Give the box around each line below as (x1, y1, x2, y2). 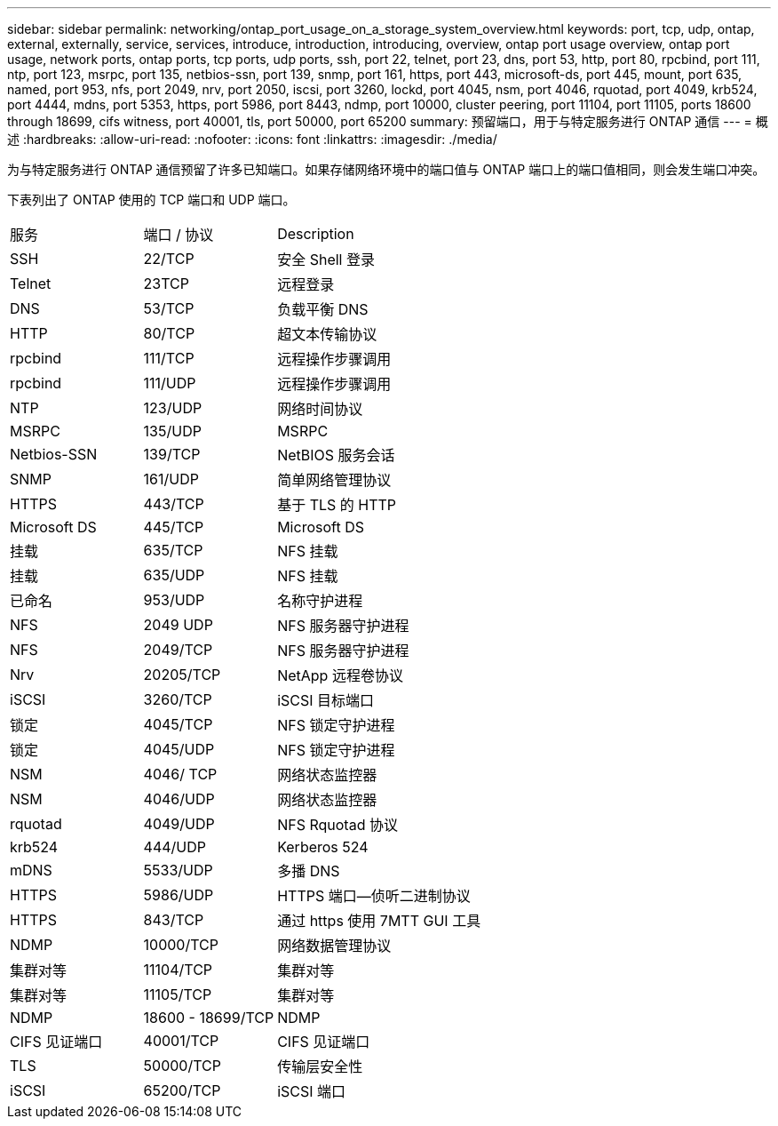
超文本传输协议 (277, 325, 377, 343)
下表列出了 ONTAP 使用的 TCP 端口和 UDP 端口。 (7, 192, 296, 207)
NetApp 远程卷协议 (277, 667, 403, 684)
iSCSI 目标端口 (277, 691, 375, 709)
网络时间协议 (277, 400, 363, 418)
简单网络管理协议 (277, 471, 392, 489)
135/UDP (143, 422, 202, 440)
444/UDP (143, 838, 207, 856)
